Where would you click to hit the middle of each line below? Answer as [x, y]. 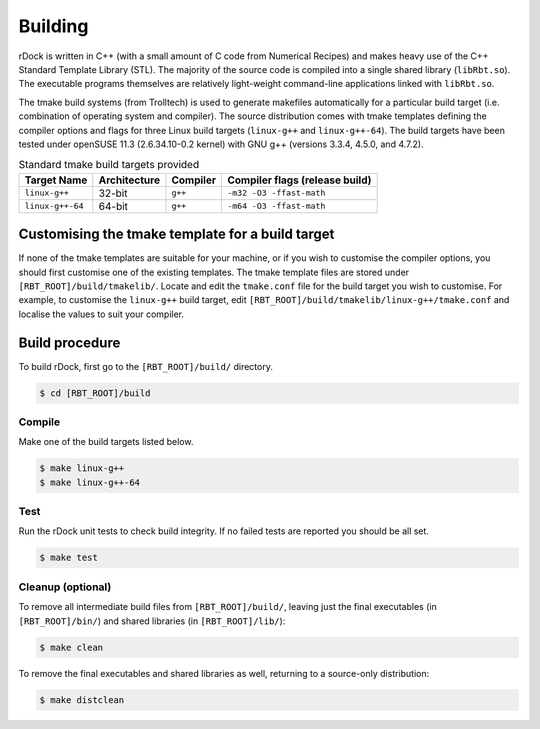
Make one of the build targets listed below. [106, 442]
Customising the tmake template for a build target [176, 234]
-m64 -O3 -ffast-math [276, 206]
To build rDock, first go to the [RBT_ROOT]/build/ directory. [146, 366]
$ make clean [71, 647]
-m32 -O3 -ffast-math [276, 193]
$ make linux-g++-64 [89, 482]
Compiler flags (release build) [299, 180]
